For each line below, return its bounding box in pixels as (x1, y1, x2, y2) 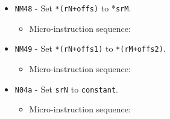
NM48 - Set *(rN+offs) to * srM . (14, 2, 131, 14)
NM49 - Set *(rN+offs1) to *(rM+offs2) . (14, 42, 166, 55)
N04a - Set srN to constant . (14, 82, 118, 95)
